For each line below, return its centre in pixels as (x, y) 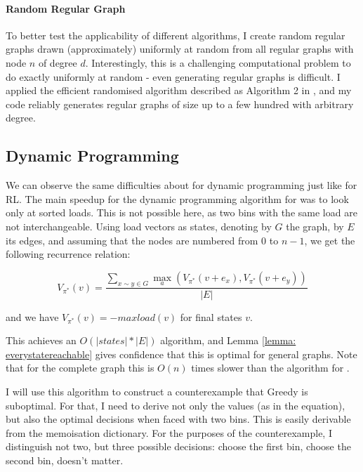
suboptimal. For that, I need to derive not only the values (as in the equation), (176, 405)
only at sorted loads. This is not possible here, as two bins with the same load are (181, 212)
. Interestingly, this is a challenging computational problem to (218, 62)
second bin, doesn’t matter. (65, 460)
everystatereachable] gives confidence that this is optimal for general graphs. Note (181, 354)
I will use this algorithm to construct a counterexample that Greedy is (157, 391)
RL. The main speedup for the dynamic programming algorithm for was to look (177, 198)
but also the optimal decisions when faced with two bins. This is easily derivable (178, 419)
